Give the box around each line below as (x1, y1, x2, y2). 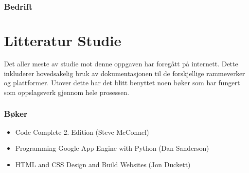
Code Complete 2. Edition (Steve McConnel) (15, 126, 149, 137)
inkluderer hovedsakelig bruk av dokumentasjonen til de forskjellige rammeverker (4, 68, 245, 78)
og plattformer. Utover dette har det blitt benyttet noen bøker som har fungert (4, 78, 240, 88)
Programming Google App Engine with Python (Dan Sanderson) (15, 143, 209, 153)
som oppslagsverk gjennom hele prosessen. (4, 87, 129, 97)
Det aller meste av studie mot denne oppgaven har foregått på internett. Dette (4, 58, 238, 68)
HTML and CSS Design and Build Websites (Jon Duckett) (15, 159, 191, 169)
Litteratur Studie (4, 31, 122, 50)
